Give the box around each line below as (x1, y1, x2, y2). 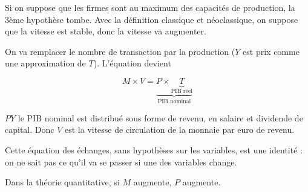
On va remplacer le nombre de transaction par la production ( (5, 45, 235, 57)
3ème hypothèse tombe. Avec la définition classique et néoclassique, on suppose (5, 13, 298, 25)
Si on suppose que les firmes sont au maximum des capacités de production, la (5, 1, 295, 13)
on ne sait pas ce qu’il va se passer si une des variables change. (5, 155, 237, 168)
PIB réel (171, 88, 193, 94)
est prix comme (243, 45, 300, 57)
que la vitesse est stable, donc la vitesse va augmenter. (5, 25, 206, 37)
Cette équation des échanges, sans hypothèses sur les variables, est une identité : (5, 144, 303, 156)
